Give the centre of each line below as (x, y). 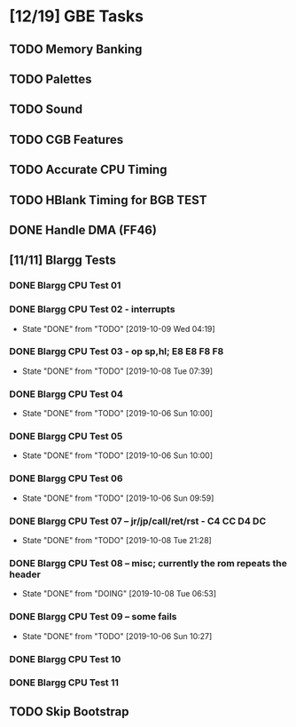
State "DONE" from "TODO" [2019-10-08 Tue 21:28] (117, 541)
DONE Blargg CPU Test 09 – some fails (93, 617)
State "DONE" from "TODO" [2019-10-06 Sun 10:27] (117, 636)
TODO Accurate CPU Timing (88, 170)
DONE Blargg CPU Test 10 (65, 659)
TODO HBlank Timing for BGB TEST (108, 200)
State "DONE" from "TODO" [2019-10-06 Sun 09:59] (118, 498)
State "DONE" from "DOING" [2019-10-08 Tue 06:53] (119, 594)
